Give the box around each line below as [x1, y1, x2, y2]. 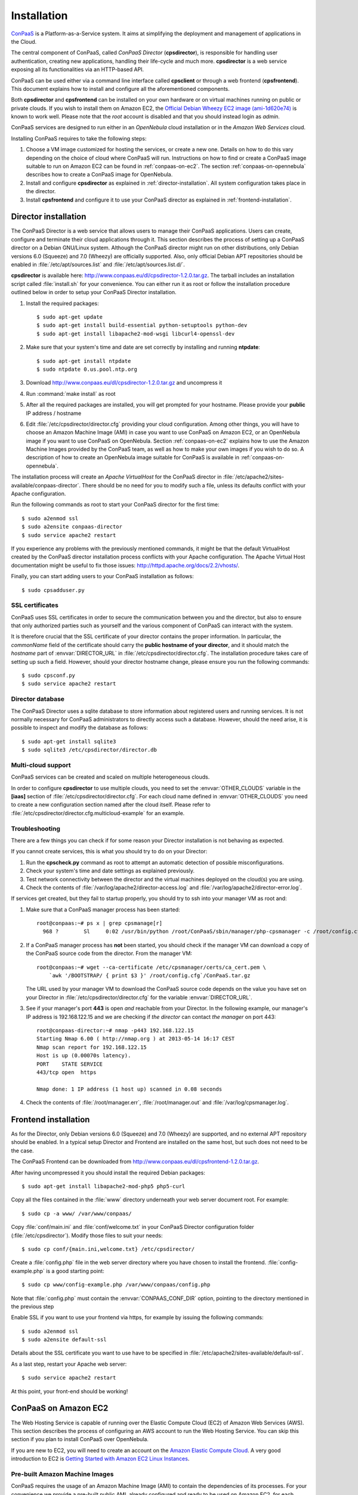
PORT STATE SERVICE [36, 1060, 103, 1067]
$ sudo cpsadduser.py [21, 587, 85, 593]
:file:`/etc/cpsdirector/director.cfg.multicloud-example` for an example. [11, 809, 185, 816]
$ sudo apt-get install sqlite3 [21, 738, 116, 745]
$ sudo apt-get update [36, 314, 103, 320]
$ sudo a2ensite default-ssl [21, 1337, 107, 1343]
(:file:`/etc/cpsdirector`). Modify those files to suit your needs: [11, 1232, 163, 1239]
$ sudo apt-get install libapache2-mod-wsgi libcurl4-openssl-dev [36, 330, 235, 337]
